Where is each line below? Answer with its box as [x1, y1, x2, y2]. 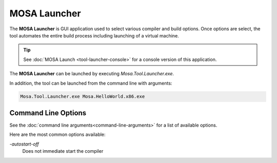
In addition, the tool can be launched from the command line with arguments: [9, 80, 172, 86]
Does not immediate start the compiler [22, 148, 104, 154]
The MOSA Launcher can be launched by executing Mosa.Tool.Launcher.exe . [9, 71, 174, 77]
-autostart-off [9, 141, 39, 147]
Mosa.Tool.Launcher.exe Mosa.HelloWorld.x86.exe [20, 94, 145, 99]
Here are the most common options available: [9, 131, 106, 138]
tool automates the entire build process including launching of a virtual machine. [9, 32, 179, 38]
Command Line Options [9, 108, 87, 117]
